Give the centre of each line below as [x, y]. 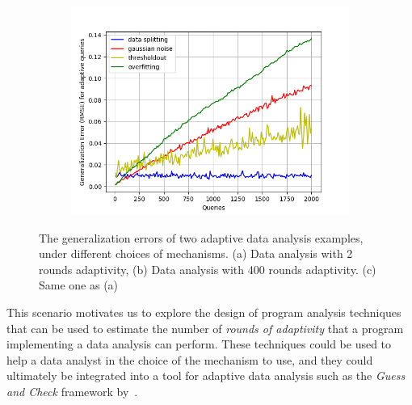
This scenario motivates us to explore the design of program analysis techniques [204, 312]
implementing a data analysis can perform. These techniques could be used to [199, 344]
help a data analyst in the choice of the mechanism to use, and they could [190, 359]
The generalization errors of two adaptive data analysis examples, [201, 237]
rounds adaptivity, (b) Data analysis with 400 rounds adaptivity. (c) [208, 269]
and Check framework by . [72, 391]
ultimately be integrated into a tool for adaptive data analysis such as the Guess [206, 375]
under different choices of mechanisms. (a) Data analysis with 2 [196, 253]
